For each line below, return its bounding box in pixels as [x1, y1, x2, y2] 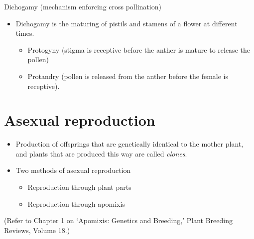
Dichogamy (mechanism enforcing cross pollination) [4, 1, 161, 11]
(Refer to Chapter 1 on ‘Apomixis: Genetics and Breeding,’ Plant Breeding [4, 215, 233, 226]
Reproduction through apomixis [27, 198, 125, 209]
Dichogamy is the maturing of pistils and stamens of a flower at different [15, 18, 238, 28]
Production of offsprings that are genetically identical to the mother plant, [15, 139, 244, 149]
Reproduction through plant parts [27, 182, 131, 192]
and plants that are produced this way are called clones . [15, 148, 187, 159]
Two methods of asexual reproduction [15, 165, 131, 175]
